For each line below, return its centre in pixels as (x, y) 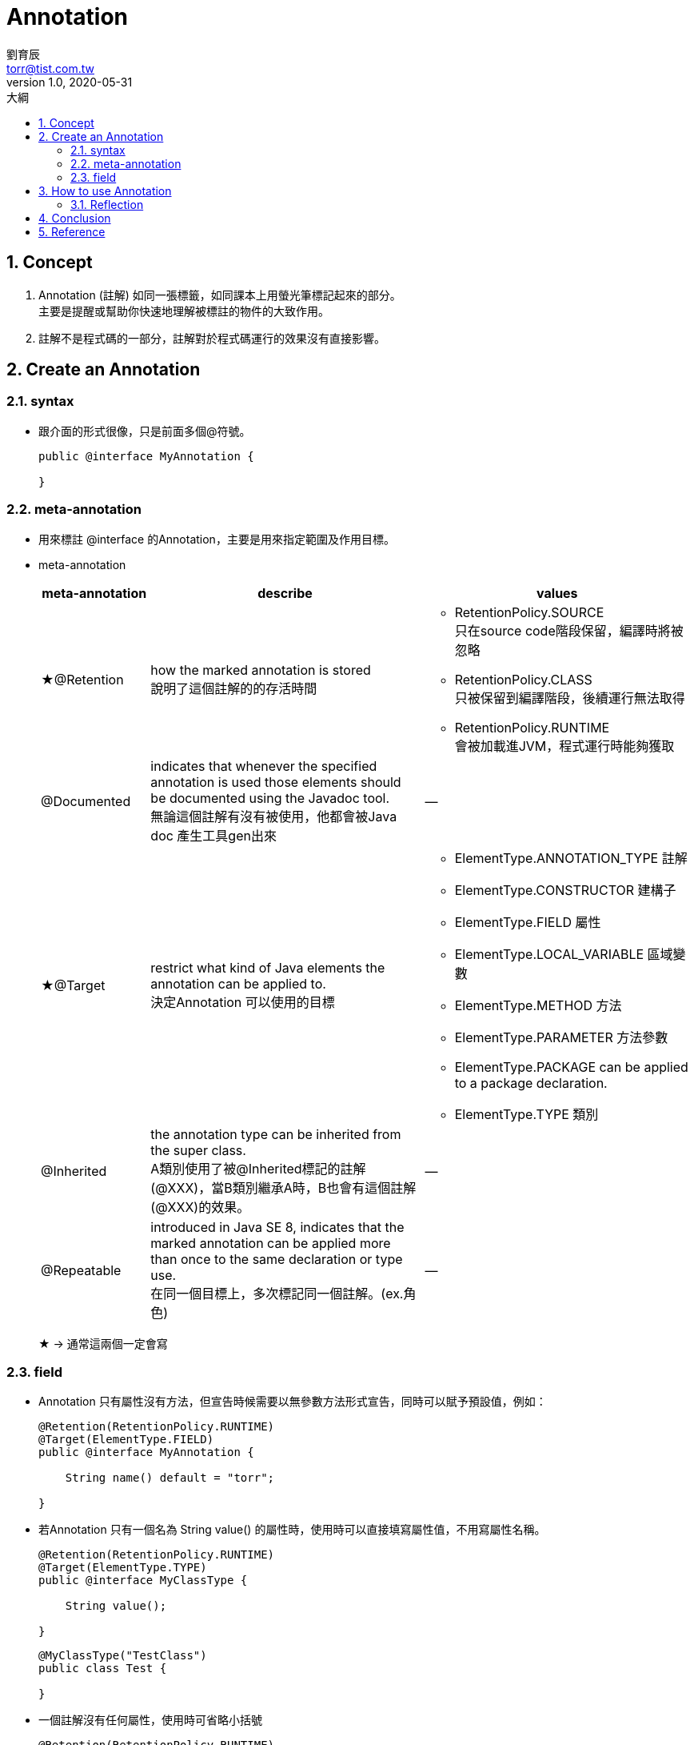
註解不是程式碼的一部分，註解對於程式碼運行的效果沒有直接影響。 (212, 338)
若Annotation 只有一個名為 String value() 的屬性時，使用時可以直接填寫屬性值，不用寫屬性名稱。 (292, 1530)
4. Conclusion (75, 218)
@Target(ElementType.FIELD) (126, 1440)
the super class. (198, 1150)
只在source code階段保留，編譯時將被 (569, 630)
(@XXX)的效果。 (200, 1207)
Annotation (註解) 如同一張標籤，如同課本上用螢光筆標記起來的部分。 (220, 295)
